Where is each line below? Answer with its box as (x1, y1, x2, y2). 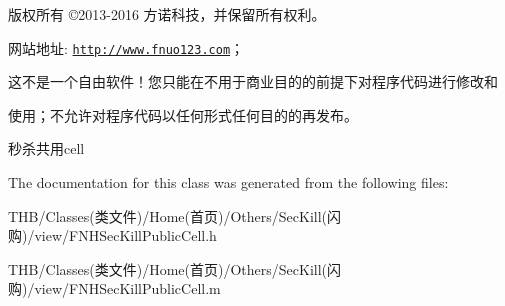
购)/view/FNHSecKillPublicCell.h (8, 225, 217, 246)
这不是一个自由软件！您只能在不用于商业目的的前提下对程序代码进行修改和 (8, 71, 498, 92)
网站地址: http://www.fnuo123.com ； (8, 37, 245, 58)
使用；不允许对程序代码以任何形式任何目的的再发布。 (8, 104, 358, 125)
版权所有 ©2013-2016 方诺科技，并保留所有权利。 (8, 4, 326, 24)
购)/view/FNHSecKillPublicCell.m (8, 278, 221, 299)
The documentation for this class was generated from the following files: (8, 172, 449, 193)
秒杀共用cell (8, 138, 85, 159)
